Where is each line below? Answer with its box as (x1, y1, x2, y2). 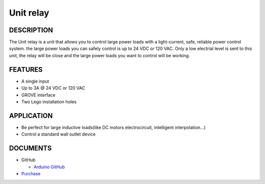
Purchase (21, 170, 41, 176)
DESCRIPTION (9, 26, 53, 34)
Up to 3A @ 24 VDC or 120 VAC (21, 85, 85, 91)
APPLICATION (9, 112, 53, 120)
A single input (21, 78, 49, 84)
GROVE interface (21, 92, 56, 98)
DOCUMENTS (9, 144, 52, 153)
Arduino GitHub (33, 164, 65, 170)
